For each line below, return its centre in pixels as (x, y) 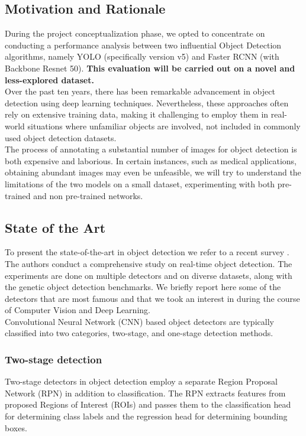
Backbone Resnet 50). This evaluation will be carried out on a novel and (150, 68)
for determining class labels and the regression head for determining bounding (146, 416)
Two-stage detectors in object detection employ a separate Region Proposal (141, 381)
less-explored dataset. (49, 79)
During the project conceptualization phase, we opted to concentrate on (135, 33)
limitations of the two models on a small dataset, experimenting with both (140, 183)
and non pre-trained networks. (88, 195)
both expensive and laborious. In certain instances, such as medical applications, (151, 160)
